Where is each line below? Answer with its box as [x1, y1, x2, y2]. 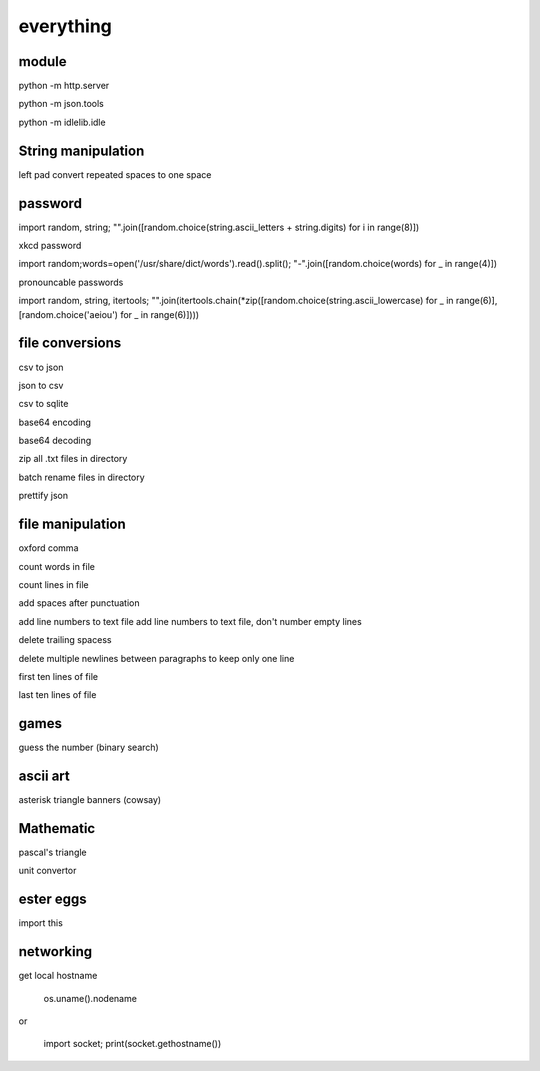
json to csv [18, 379, 64, 391]
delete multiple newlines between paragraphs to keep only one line [18, 652, 295, 664]
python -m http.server [18, 80, 110, 92]
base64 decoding [18, 435, 92, 447]
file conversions [18, 335, 122, 352]
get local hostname [18, 970, 98, 982]
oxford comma [18, 542, 79, 554]
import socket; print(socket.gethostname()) [43, 1038, 222, 1050]
